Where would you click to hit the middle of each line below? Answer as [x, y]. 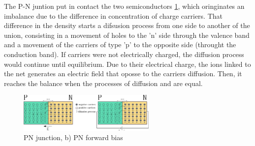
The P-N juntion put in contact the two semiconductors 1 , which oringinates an [124, 6]
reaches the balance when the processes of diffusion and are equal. [103, 83]
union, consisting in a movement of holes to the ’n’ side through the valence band [127, 35]
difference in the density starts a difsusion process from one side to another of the [127, 25]
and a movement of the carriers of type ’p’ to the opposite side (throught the [120, 44]
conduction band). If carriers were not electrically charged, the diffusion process [124, 54]
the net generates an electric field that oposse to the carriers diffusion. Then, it [123, 73]
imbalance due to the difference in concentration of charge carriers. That [113, 15]
